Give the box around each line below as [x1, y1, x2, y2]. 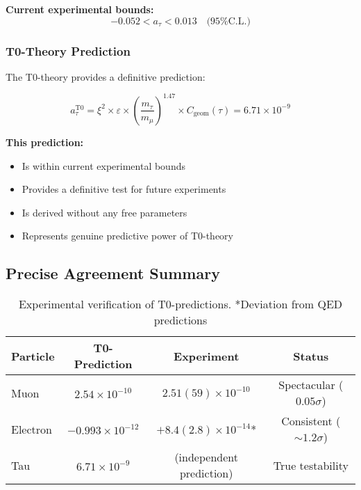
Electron [11, 420, 52, 437]
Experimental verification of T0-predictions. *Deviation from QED [18, 296, 343, 313]
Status [293, 347, 329, 364]
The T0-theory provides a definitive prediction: [6, 69, 205, 84]
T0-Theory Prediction [6, 42, 131, 59]
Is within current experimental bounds [22, 158, 185, 173]
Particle [11, 347, 55, 364]
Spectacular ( [278, 377, 344, 393]
